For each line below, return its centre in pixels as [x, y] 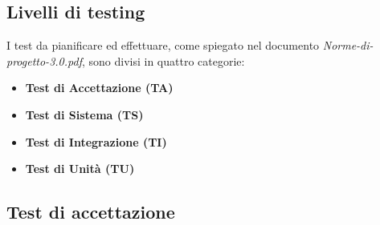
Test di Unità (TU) [80, 169]
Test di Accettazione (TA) [99, 88]
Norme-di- [348, 45]
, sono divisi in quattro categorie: [163, 60]
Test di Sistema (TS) [84, 114]
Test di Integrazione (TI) [96, 141]
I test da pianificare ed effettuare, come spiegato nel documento [163, 45]
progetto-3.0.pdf [44, 60]
